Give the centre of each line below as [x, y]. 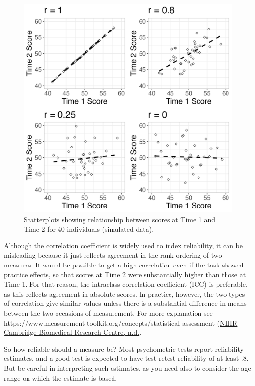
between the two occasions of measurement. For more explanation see [108, 312]
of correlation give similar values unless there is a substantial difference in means [125, 303]
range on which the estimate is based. [61, 377]
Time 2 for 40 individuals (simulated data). [89, 229]
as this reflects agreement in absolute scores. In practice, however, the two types [125, 293]
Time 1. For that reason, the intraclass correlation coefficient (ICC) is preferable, [126, 284]
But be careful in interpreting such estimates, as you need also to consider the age [127, 368]
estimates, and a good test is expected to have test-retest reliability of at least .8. [126, 358]
